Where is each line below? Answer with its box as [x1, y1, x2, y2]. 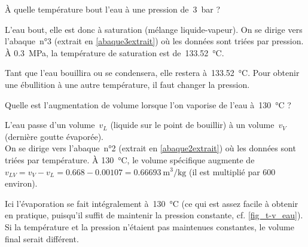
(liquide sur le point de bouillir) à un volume [110, 118, 275, 131]
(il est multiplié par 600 [188, 165, 276, 178]
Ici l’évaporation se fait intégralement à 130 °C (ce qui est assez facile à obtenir [5, 197, 298, 209]
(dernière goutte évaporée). [5, 130, 104, 142]
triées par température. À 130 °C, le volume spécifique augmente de [5, 153, 255, 166]
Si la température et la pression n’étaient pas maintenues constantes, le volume [5, 220, 294, 233]
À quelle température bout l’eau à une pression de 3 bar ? [5, 3, 221, 15]
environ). [5, 177, 38, 190]
